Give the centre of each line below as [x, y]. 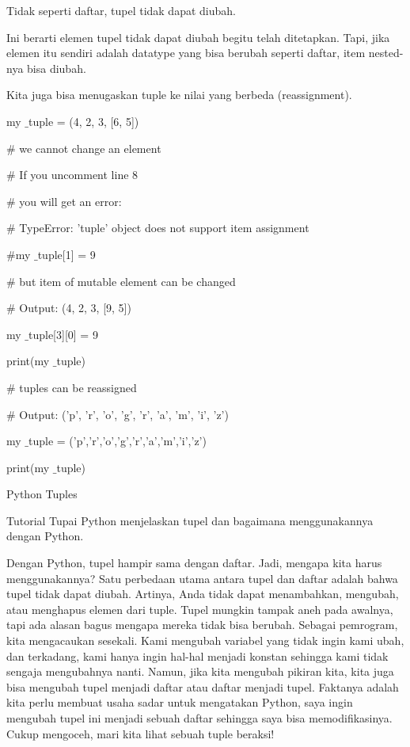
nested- [386, 53]
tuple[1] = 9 [66, 254]
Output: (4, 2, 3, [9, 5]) [75, 308]
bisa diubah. [57, 68]
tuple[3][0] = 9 [63, 334]
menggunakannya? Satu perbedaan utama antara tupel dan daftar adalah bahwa [202, 578]
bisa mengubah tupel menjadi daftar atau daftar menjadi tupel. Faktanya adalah [203, 686]
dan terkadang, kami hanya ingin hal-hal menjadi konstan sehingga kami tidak [197, 656]
